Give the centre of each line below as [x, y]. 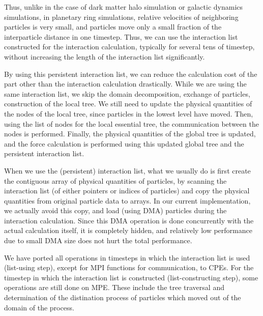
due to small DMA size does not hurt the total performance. [98, 240]
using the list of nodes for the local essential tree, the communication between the [131, 123]
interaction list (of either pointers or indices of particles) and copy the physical [127, 191]
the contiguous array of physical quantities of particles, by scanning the [115, 180]
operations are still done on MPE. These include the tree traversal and [114, 287]
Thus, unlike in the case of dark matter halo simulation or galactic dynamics [124, 7]
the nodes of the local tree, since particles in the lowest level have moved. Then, [129, 113]
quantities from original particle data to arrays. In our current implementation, [127, 200]
